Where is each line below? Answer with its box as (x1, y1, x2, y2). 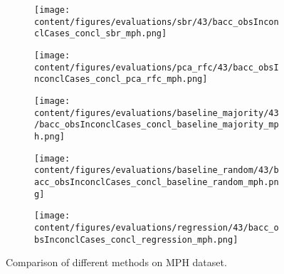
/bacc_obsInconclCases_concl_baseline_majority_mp (34, 120, 279, 130)
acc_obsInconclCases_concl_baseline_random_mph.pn (34, 176, 279, 187)
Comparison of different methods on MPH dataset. (6, 255, 227, 270)
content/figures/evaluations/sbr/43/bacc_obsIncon (34, 16, 279, 27)
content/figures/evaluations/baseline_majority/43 (34, 107, 279, 118)
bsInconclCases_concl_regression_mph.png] (34, 234, 238, 245)
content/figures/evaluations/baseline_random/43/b (34, 165, 279, 176)
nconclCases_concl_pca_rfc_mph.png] (34, 74, 208, 85)
